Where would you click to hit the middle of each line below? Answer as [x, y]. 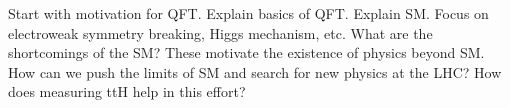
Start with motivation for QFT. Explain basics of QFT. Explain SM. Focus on [248, 13]
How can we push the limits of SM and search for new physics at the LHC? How [255, 71]
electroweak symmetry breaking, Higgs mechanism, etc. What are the [220, 32]
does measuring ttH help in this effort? [127, 91]
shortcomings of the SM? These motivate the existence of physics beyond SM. [246, 52]
